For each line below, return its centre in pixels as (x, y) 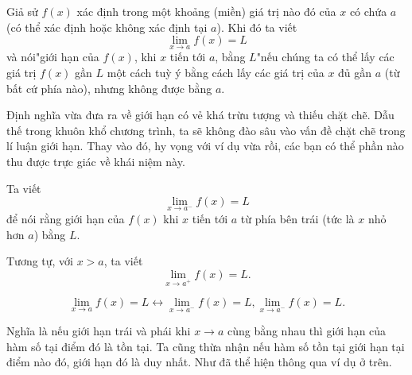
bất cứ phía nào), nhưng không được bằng (109, 88)
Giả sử (22, 11)
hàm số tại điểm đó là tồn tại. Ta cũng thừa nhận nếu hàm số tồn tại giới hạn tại (206, 346)
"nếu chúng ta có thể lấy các (325, 57)
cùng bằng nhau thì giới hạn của (307, 331)
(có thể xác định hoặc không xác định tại (107, 27)
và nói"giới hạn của (53, 57)
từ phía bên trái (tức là (297, 218)
